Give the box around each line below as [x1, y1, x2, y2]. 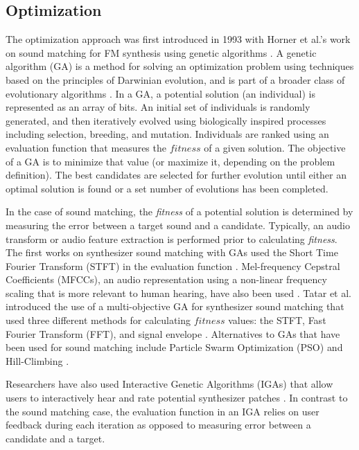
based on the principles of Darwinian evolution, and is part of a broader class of [6, 72, 345, 87]
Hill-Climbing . [6, 353, 69, 368]
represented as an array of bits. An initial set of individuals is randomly [6, 100, 310, 114]
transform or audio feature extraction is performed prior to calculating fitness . [6, 231, 338, 246]
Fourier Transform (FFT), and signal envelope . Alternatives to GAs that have [6, 326, 340, 341]
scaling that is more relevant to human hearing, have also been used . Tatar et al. [6, 285, 352, 300]
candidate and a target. [6, 431, 105, 445]
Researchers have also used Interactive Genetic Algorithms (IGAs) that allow [6, 377, 333, 391]
